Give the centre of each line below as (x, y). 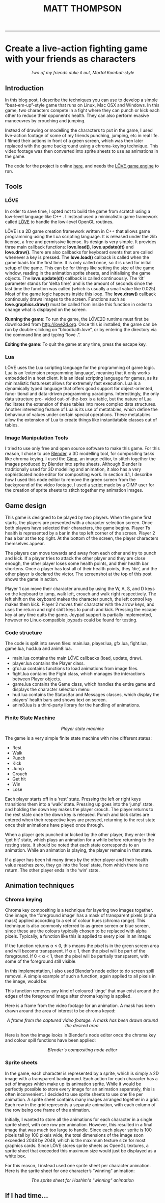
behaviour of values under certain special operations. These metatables (78, 414)
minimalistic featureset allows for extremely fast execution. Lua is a (73, 383)
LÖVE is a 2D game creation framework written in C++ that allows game (78, 231)
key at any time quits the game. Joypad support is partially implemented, (79, 615)
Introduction (25, 88)
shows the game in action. (32, 579)
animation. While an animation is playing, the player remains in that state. (79, 850)
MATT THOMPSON (82, 9)
